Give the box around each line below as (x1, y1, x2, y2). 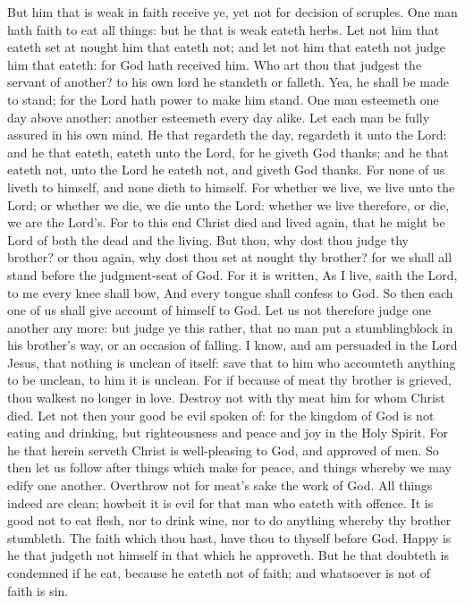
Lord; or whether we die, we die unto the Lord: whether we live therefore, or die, (7, 195, 450, 214)
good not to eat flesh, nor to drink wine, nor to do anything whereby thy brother (7, 511, 452, 530)
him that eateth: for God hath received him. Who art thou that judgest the (7, 55, 422, 73)
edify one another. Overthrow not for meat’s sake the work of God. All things (7, 476, 433, 495)
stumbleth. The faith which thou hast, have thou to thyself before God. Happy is (7, 528, 452, 547)
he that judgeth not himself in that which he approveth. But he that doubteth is (7, 546, 449, 565)
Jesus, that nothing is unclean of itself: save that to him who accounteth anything (7, 352, 456, 371)
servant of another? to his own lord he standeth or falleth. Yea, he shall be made (7, 72, 449, 91)
